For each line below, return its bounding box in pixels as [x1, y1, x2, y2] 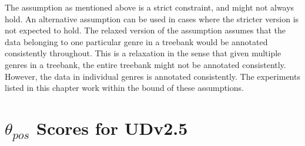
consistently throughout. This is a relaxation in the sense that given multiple [5, 47, 281, 59]
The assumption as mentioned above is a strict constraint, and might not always [5, 1, 294, 13]
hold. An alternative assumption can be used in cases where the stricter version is [5, 12, 299, 25]
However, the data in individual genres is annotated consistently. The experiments [5, 70, 300, 82]
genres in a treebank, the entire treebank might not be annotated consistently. [5, 58, 286, 70]
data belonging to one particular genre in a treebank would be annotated [5, 35, 268, 47]
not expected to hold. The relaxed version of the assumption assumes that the [5, 24, 286, 36]
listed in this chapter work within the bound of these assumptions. [5, 82, 244, 94]
